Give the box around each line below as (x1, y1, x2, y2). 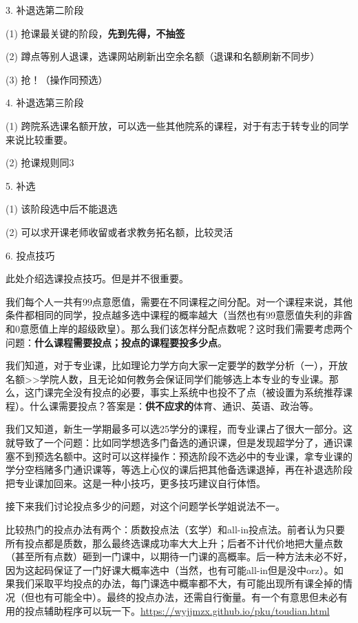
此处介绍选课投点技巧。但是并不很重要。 (6, 271, 189, 286)
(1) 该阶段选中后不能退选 (6, 201, 118, 216)
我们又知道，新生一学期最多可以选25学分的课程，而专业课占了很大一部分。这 (6, 422, 352, 436)
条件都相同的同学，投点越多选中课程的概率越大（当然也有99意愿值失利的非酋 (6, 308, 352, 322)
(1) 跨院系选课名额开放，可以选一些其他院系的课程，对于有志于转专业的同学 (6, 118, 349, 132)
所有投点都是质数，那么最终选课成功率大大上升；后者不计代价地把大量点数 (6, 535, 343, 550)
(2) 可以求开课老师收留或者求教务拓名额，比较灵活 (6, 224, 233, 239)
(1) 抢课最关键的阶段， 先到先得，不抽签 (6, 26, 185, 40)
